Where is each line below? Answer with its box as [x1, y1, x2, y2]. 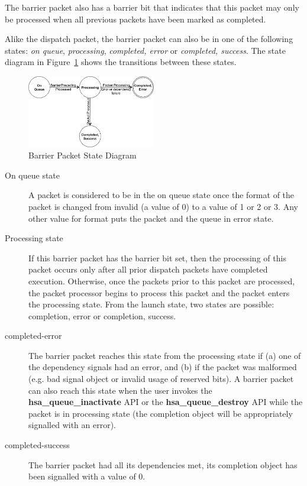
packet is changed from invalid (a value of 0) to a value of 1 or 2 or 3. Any [28, 200, 298, 212]
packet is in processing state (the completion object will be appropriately [28, 407, 293, 419]
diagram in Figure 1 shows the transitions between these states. [5, 56, 237, 68]
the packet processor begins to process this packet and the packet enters [28, 286, 290, 299]
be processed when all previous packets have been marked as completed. [5, 12, 266, 25]
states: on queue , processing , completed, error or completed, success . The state [5, 44, 286, 56]
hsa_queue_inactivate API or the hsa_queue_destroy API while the [28, 396, 303, 408]
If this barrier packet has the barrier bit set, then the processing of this [28, 251, 286, 264]
